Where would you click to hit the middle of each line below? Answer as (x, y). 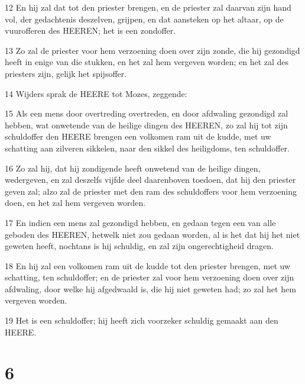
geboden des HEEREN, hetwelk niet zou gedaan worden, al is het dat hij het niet (152, 234)
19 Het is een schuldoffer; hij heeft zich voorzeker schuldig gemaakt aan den (142, 320)
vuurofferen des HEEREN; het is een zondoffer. (90, 30)
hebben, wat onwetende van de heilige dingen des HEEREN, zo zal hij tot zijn (146, 125)
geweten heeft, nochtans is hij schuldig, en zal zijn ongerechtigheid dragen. (139, 246)
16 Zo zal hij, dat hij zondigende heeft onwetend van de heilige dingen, (133, 168)
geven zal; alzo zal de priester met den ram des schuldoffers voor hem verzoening (151, 191)
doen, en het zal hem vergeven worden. (75, 203)
